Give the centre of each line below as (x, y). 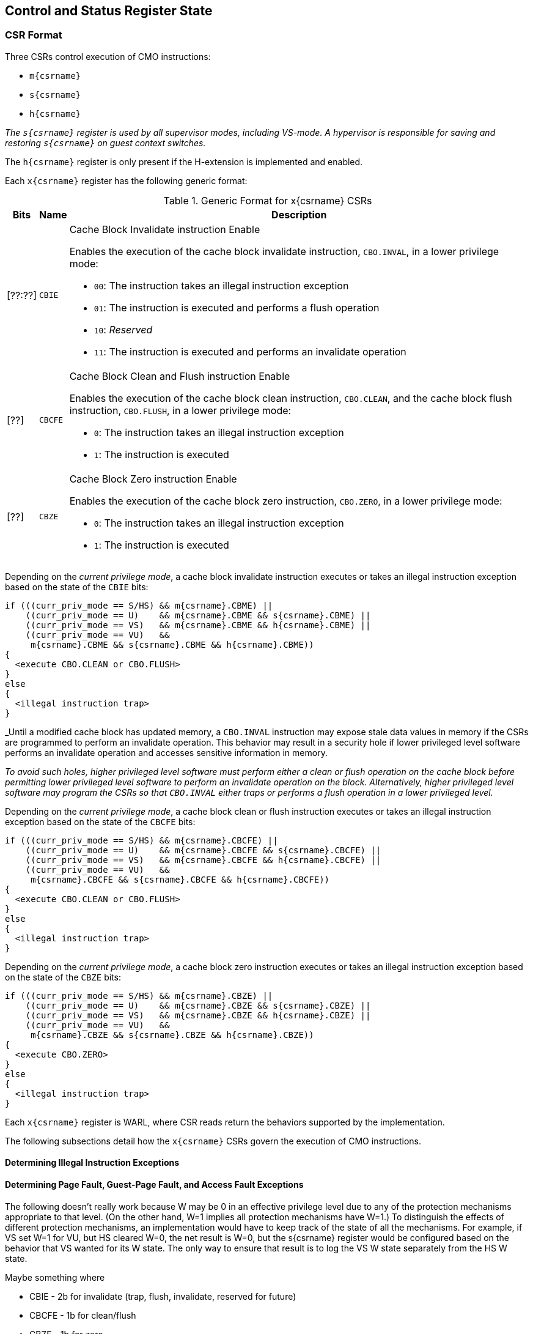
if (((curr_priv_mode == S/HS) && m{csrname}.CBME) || (139, 605)
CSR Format (34, 35)
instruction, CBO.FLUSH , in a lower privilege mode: (180, 410)
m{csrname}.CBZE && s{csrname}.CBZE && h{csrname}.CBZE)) (172, 1035)
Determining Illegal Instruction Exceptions (92, 1163)
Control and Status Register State (109, 11)
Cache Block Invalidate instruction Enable (165, 229)
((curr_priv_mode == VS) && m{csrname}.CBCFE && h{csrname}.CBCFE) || (203, 860)
